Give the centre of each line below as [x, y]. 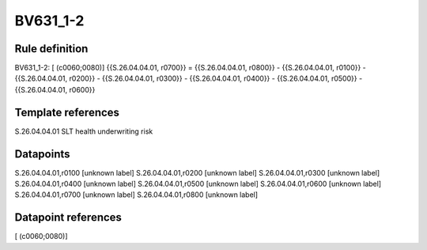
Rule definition [51, 49]
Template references [67, 112]
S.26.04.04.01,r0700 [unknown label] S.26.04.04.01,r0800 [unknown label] [136, 195]
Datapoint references [68, 218]
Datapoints [42, 154]
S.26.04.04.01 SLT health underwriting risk [84, 131]
